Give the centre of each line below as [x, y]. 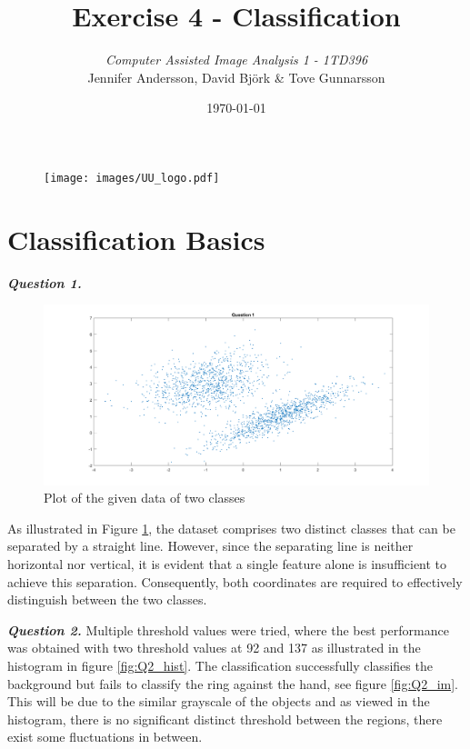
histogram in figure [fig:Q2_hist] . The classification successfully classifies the [220, 665]
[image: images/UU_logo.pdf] [132, 178]
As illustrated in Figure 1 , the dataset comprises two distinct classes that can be [231, 528]
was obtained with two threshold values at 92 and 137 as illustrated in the [214, 648]
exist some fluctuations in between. [105, 737]
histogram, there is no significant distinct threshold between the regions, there [225, 719]
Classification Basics [136, 239]
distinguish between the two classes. [107, 599]
